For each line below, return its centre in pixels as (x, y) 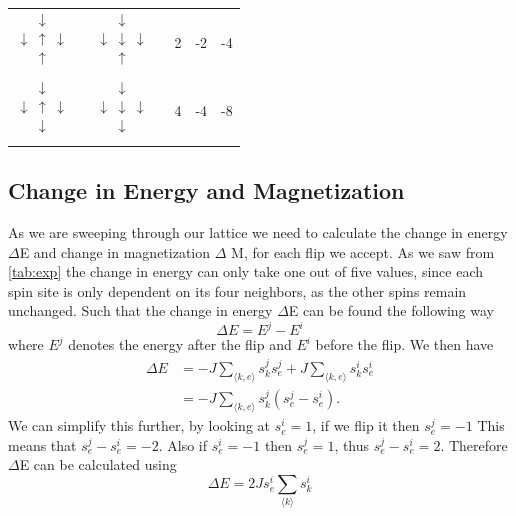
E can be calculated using (98, 464)
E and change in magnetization (115, 251)
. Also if (183, 444)
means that (42, 444)
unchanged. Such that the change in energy (140, 310)
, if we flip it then (366, 425)
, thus (352, 444)
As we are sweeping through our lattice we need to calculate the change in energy (258, 231)
